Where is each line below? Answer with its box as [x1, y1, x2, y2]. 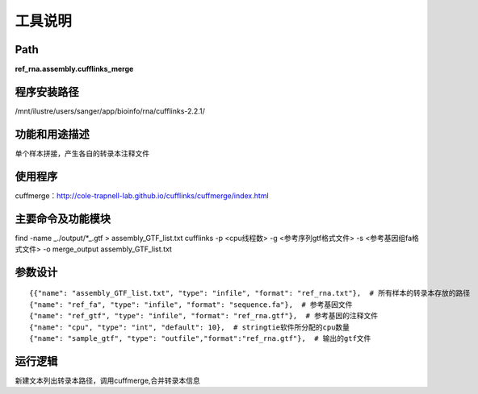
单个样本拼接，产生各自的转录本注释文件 [15, 148, 149, 158]
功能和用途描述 [15, 127, 90, 141]
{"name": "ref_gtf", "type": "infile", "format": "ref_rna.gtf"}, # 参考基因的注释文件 [29, 311, 379, 321]
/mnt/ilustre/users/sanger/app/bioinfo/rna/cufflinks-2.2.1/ [15, 106, 205, 116]
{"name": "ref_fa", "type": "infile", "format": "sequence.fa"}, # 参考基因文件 [29, 300, 353, 309]
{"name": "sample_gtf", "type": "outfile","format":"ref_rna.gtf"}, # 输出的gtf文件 [29, 334, 371, 343]
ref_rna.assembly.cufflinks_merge [15, 64, 134, 74]
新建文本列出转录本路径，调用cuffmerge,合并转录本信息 [15, 375, 201, 385]
